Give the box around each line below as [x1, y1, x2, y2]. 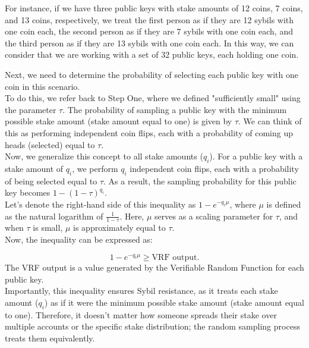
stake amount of [5, 162, 64, 174]
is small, [33, 221, 63, 234]
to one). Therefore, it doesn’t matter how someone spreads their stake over [5, 308, 277, 321]
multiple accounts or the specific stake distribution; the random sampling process [5, 320, 300, 333]
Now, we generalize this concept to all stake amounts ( [5, 150, 203, 162]
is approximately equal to [73, 221, 166, 234]
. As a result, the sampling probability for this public [103, 174, 297, 187]
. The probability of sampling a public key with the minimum [62, 103, 287, 115]
